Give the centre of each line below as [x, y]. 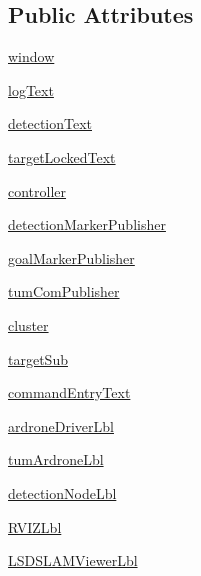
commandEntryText [69, 392]
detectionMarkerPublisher [87, 224]
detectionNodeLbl [62, 492]
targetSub [38, 358]
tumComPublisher [64, 291]
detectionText [50, 123]
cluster [28, 324]
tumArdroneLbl [56, 459]
